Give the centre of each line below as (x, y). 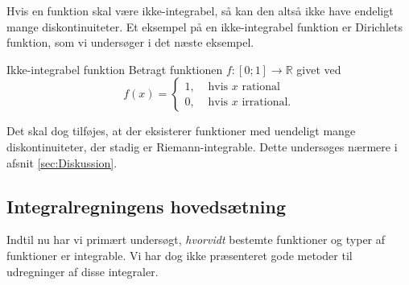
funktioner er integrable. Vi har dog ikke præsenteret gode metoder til (180, 255)
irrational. (266, 102)
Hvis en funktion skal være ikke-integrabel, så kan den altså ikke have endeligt (200, 10)
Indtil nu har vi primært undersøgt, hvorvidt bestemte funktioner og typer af (196, 240)
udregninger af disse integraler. (83, 271)
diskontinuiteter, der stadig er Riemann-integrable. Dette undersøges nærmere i (202, 146)
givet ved (319, 69)
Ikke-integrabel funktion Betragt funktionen (115, 69)
